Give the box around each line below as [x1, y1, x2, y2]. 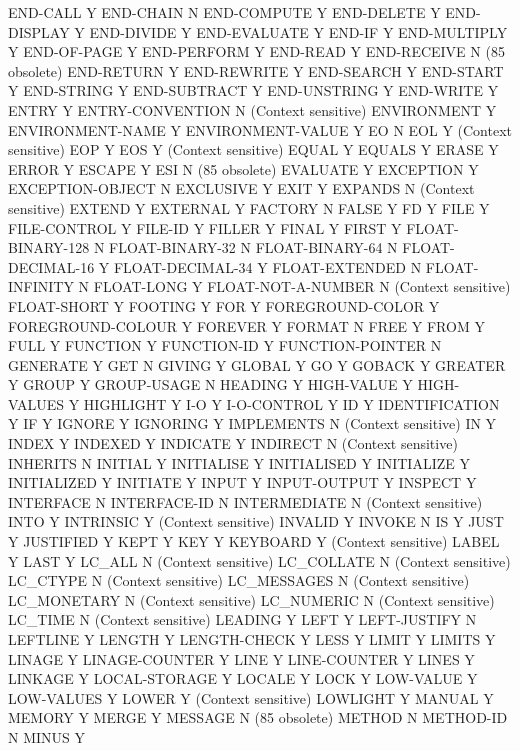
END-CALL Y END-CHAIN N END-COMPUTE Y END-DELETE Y [8, 2, 441, 22]
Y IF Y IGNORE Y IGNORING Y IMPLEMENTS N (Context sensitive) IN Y [8, 413, 497, 434]
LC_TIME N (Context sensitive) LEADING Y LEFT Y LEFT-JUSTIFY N [8, 609, 477, 630]
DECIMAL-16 [8, 256, 95, 277]
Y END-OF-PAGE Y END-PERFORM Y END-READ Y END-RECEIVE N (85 [8, 41, 505, 62]
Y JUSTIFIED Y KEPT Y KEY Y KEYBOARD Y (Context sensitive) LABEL [8, 531, 500, 552]
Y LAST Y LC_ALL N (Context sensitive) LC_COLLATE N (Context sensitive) [8, 550, 511, 571]
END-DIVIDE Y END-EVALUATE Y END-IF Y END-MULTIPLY [89, 21, 508, 42]
